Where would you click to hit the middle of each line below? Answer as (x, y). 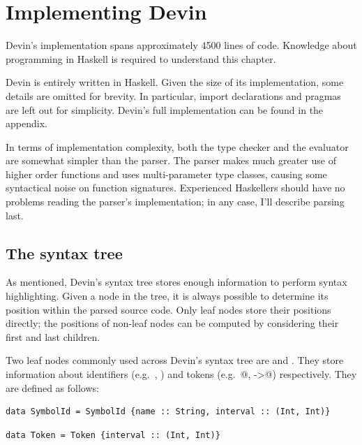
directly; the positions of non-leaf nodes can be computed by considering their (172, 323)
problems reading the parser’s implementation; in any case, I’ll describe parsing (175, 202)
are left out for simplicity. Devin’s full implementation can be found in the (165, 109)
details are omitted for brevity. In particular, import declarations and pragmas (173, 95)
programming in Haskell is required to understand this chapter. (141, 58)
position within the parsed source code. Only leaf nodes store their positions (168, 309)
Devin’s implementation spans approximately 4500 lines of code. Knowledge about (181, 45)
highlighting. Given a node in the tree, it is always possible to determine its (167, 296)
